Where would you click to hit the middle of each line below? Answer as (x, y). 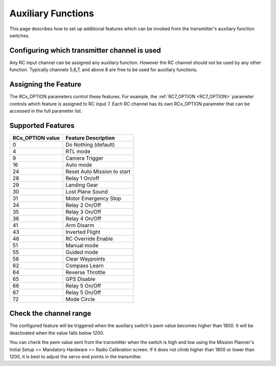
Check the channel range (50, 314)
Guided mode (82, 252)
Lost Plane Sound (87, 191)
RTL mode (78, 151)
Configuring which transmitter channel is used (85, 50)
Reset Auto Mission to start (98, 171)
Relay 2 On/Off (84, 205)
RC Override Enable (89, 239)
